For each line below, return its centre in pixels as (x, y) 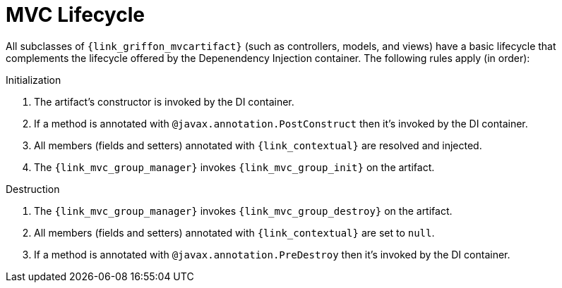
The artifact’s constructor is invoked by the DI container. (164, 101)
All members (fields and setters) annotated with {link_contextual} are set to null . (234, 232)
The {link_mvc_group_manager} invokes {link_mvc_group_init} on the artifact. (234, 167)
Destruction (33, 189)
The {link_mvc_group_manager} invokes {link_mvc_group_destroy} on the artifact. (243, 211)
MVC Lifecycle (75, 15)
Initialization (34, 80)
